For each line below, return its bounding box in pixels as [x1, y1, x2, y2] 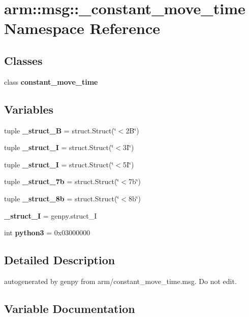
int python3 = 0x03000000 [4, 227, 90, 238]
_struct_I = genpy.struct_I [4, 210, 97, 221]
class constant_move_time [4, 76, 98, 87]
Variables [4, 101, 54, 117]
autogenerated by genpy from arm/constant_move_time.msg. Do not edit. [4, 275, 237, 286]
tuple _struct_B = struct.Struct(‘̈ [4, 125, 116, 135]
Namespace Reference [4, 18, 160, 39]
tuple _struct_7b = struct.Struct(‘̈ [4, 176, 119, 187]
